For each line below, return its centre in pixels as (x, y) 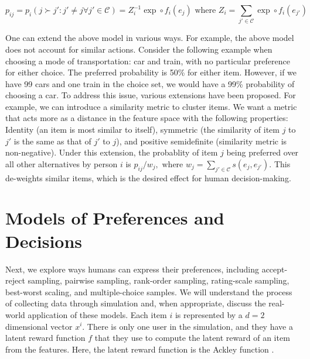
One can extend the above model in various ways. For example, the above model (150, 38)
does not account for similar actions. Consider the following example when (139, 49)
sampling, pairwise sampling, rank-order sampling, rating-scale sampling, (159, 280)
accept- (275, 269)
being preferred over (263, 152)
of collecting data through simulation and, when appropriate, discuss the (136, 303)
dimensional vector (39, 326)
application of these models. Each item (97, 314)
